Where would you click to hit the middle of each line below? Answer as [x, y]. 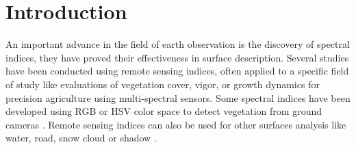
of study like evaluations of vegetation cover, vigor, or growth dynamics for [163, 84]
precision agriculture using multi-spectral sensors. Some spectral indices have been [178, 97]
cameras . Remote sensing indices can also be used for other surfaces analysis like [176, 124]
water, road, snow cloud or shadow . [81, 138]
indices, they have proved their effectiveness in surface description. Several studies [177, 57]
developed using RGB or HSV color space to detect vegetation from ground [164, 111]
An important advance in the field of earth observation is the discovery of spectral [178, 44]
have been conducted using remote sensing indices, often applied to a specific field [177, 71]
